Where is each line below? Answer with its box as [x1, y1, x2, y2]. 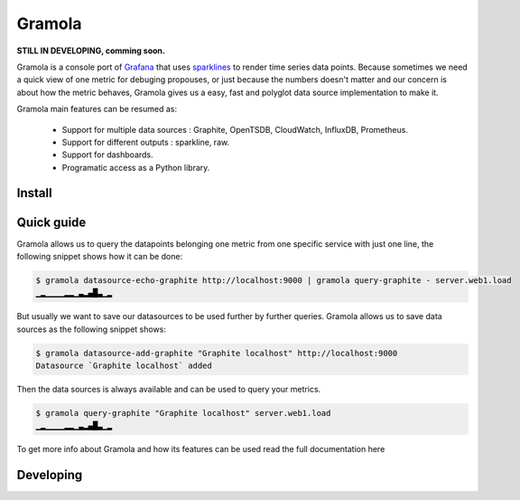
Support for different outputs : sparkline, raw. [61, 137, 230, 147]
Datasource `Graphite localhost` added [35, 361, 212, 371]
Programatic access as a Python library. [61, 162, 210, 173]
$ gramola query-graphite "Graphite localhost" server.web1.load [35, 408, 331, 419]
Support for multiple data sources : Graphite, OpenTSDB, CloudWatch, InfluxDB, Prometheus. [61, 124, 408, 135]
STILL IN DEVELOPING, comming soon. [16, 45, 166, 56]
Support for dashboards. [61, 149, 153, 160]
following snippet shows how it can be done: [16, 250, 183, 261]
